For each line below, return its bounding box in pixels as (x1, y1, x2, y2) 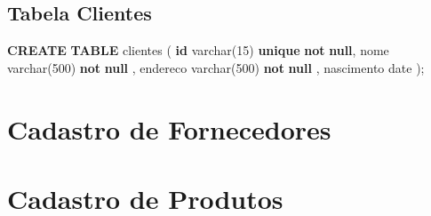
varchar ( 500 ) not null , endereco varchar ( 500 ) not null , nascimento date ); (7, 58, 425, 76)
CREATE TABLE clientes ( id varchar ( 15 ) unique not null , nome (7, 41, 389, 60)
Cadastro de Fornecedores (7, 110, 331, 147)
